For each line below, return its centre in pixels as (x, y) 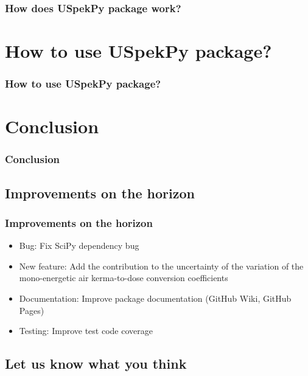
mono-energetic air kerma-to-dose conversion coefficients (124, 278)
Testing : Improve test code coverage (86, 331)
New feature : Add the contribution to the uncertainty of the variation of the (161, 266)
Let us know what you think (96, 364)
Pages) (32, 310)
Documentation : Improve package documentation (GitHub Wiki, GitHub (155, 298)
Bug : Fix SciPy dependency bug (79, 245)
